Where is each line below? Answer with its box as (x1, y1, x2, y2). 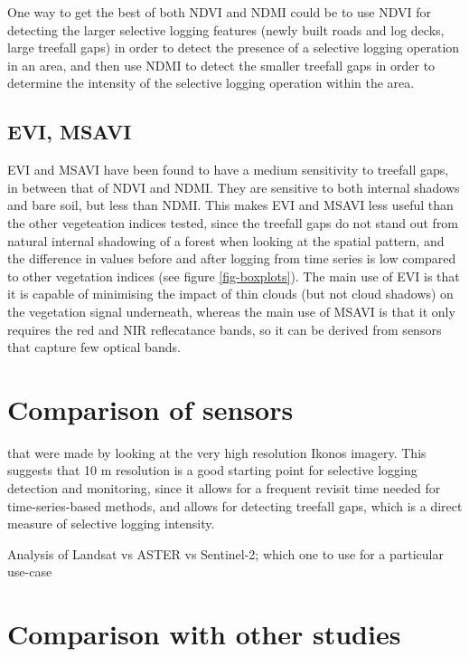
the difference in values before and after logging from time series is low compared (7, 249, 456, 268)
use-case (7, 562, 52, 581)
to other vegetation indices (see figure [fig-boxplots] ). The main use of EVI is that (7, 266, 460, 285)
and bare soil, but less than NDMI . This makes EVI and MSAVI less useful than (7, 195, 454, 214)
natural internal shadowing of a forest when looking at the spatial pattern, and (7, 231, 445, 250)
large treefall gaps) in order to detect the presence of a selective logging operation (7, 38, 460, 57)
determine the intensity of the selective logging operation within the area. (7, 73, 415, 92)
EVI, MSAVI (7, 118, 132, 146)
